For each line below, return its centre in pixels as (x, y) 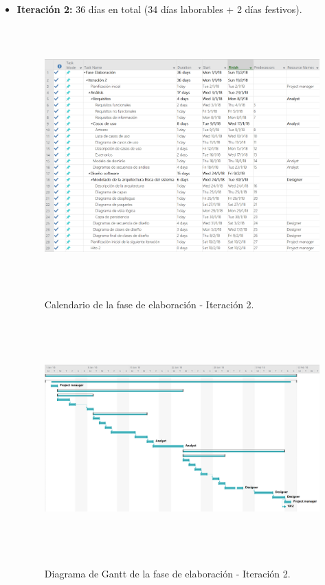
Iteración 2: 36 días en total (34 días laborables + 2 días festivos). (159, 9)
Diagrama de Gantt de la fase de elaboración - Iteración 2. (167, 574)
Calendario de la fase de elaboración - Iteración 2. (149, 305)
